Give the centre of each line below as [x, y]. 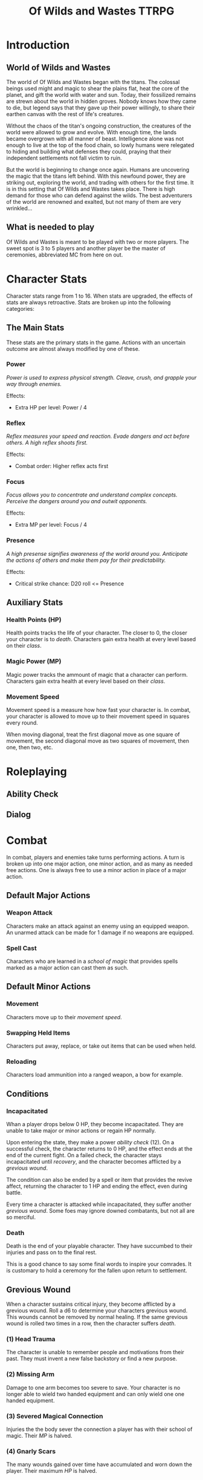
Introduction [38, 45]
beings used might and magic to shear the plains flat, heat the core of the [98, 88]
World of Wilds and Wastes [58, 67]
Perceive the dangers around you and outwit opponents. [77, 501]
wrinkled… [19, 208]
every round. [22, 723]
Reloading [21, 1061]
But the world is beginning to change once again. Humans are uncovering [98, 170]
